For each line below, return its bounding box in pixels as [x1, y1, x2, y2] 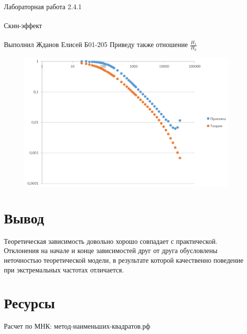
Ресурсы [4, 293, 55, 313]
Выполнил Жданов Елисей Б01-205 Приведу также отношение [4, 39, 188, 49]
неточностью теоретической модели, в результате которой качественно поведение [4, 255, 244, 265]
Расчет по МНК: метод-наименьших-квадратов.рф [4, 321, 150, 331]
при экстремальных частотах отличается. [4, 264, 124, 274]
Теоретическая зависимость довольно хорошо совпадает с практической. [4, 236, 217, 246]
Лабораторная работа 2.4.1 [4, 1, 82, 11]
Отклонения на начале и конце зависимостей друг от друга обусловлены [4, 245, 217, 255]
